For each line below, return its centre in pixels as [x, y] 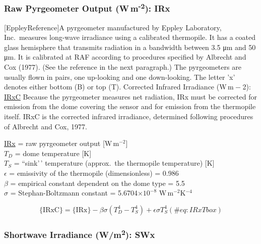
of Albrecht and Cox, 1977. [46, 126]
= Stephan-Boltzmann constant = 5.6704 [74, 193]
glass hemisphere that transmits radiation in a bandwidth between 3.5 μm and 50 [130, 47]
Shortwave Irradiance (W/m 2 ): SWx [80, 234]
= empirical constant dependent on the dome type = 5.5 [97, 183]
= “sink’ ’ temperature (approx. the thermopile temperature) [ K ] [114, 163]
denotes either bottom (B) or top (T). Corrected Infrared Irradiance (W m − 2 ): [127, 87]
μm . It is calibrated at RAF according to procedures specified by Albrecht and [125, 57]
